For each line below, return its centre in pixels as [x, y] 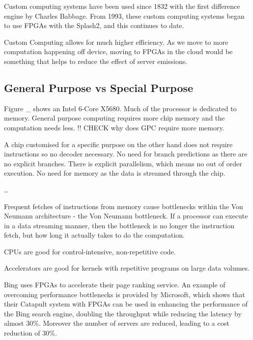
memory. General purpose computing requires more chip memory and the [114, 118]
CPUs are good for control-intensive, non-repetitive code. [90, 251]
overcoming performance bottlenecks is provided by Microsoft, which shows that [125, 294]
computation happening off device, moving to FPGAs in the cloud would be [118, 51]
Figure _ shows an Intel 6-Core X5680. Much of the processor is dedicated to [120, 108]
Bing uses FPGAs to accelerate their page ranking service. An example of [115, 285]
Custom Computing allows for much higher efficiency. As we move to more [116, 42]
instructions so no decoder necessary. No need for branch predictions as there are [126, 154]
